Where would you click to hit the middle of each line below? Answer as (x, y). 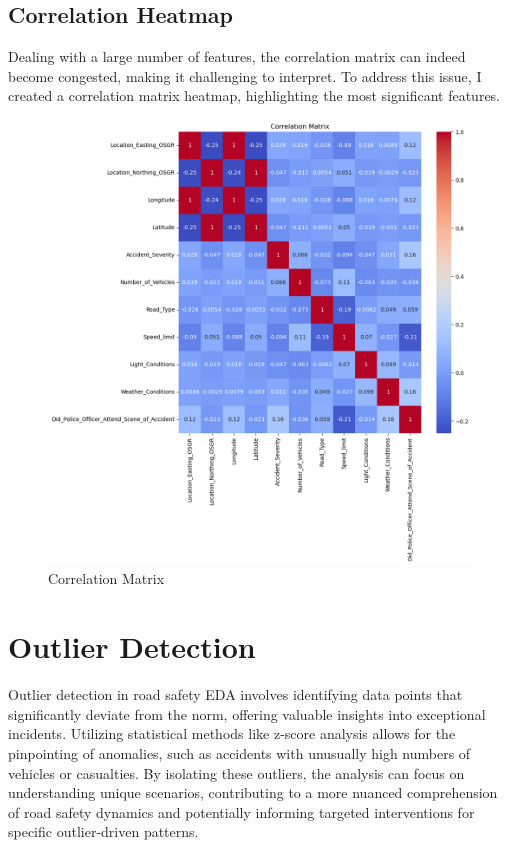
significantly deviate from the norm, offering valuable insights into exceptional (247, 713)
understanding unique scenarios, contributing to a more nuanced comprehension (253, 792)
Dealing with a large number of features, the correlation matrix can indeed (237, 56)
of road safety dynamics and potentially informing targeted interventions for (241, 811)
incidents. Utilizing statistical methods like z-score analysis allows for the (232, 733)
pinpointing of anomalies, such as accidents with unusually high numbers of (239, 753)
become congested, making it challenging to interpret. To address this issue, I (245, 75)
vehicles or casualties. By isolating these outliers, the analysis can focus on (236, 772)
